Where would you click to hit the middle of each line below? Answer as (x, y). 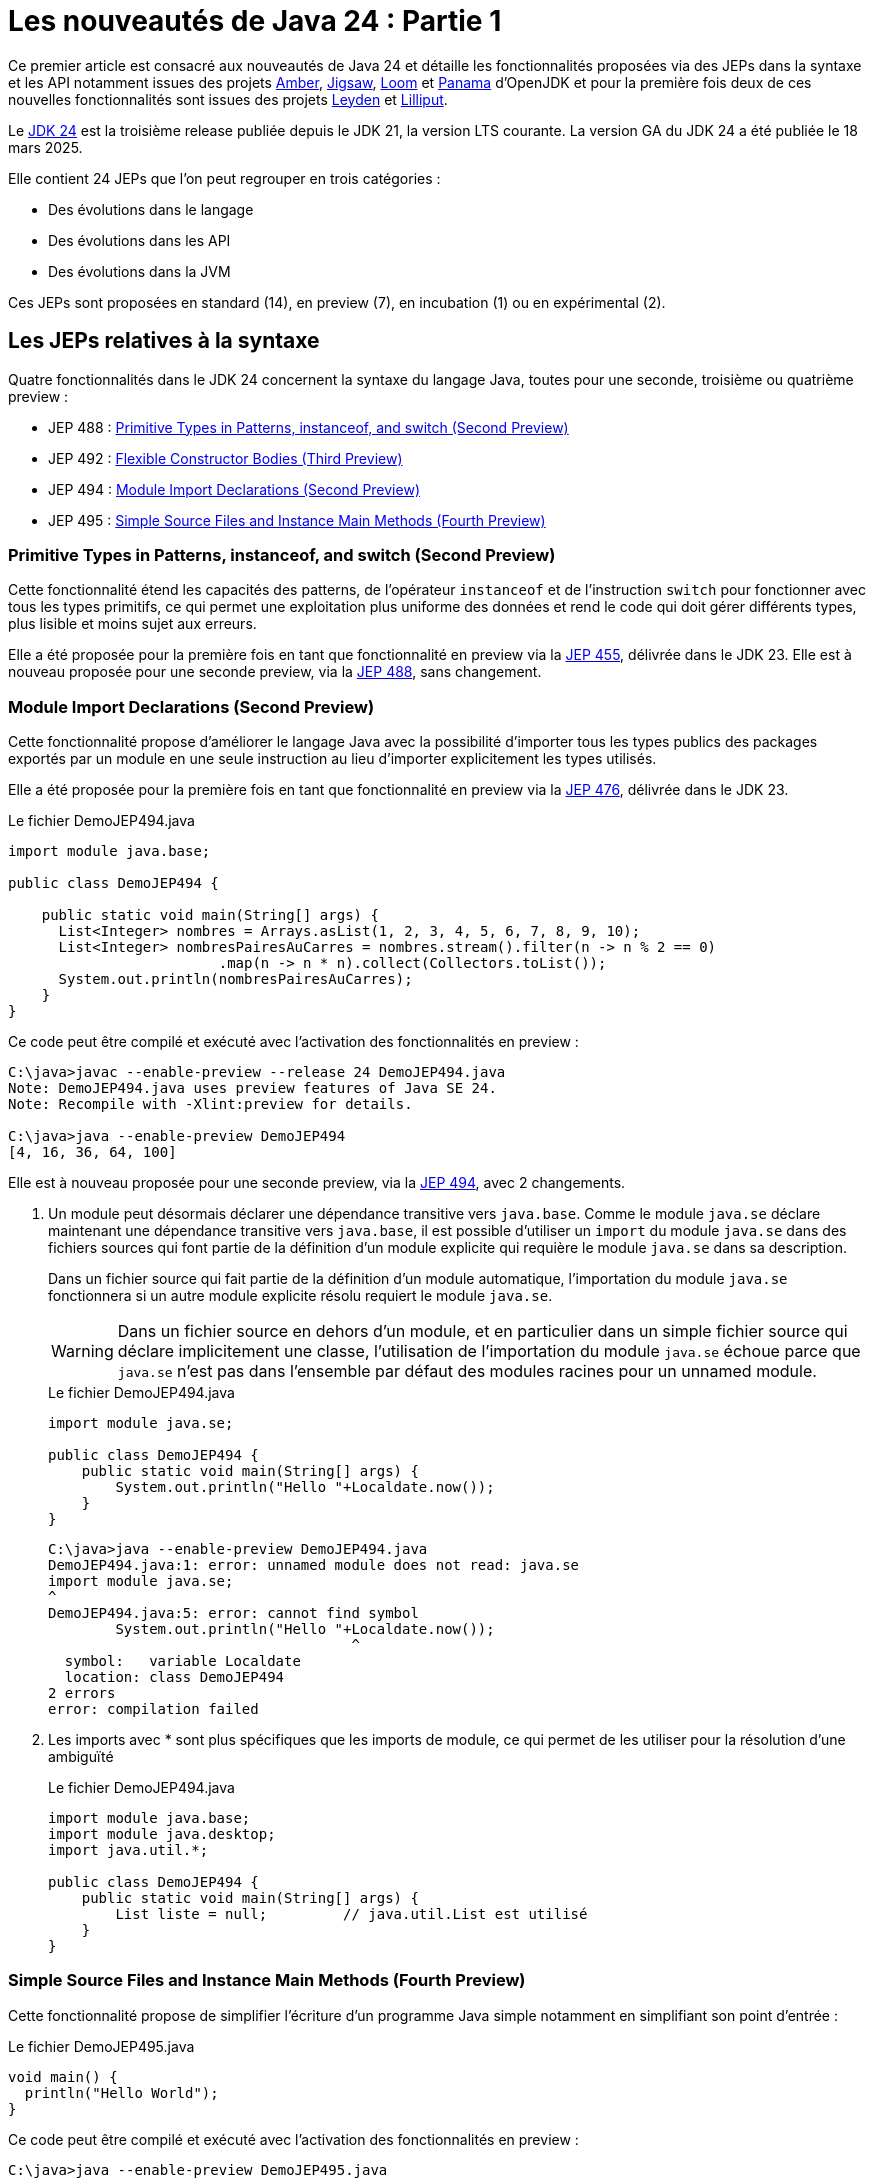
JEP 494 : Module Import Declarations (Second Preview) (234, 489)
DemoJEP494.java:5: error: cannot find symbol (233, 1613)
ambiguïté (81, 1757)
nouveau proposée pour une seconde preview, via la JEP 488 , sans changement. (275, 672)
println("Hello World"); (121, 2092)
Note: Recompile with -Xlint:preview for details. (210, 1104)
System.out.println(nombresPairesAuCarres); (235, 979)
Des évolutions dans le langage (151, 209)
